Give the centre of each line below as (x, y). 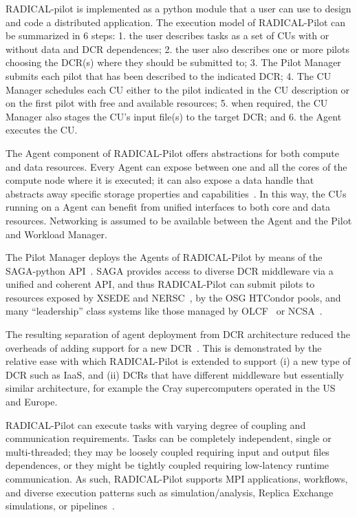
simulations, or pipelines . (60, 506)
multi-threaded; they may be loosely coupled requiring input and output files (167, 451)
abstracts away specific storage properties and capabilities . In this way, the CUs (176, 193)
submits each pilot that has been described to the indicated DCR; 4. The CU (169, 75)
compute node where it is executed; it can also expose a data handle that (160, 180)
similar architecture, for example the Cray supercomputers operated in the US (171, 388)
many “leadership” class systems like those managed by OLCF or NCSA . (164, 311)
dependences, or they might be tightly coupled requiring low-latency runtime (167, 465)
